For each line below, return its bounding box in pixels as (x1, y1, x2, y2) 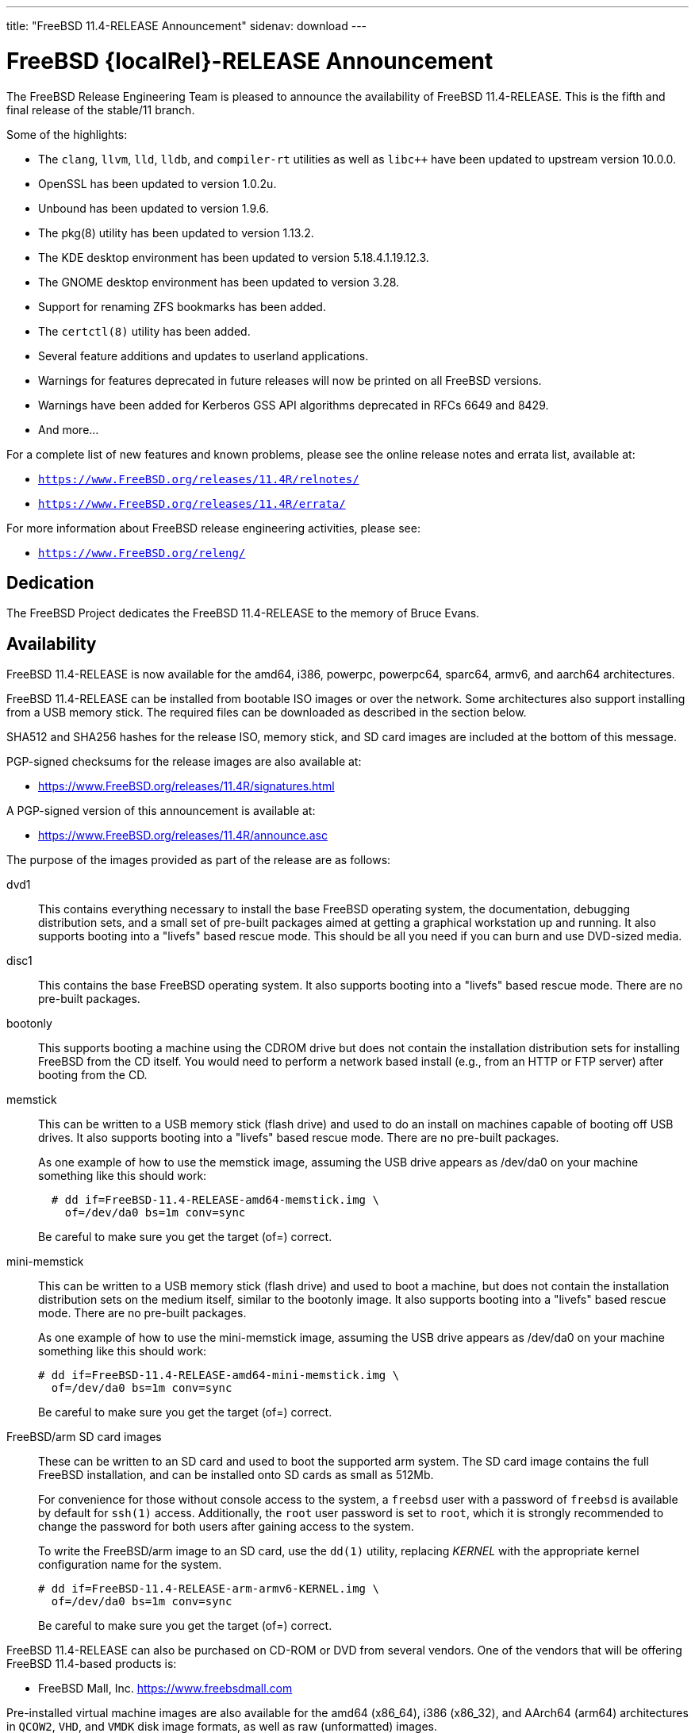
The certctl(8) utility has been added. (38, 324, 251, 338)
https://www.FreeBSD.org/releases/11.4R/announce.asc (38, 828, 328, 843)
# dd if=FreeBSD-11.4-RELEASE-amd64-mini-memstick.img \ (38, 1369, 400, 1382)
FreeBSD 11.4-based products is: (6, 1657, 177, 1671)
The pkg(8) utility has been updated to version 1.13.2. (38, 225, 314, 240)
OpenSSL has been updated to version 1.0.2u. (38, 176, 277, 190)
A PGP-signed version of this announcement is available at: (6, 804, 316, 818)
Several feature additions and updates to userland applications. (38, 348, 369, 363)
